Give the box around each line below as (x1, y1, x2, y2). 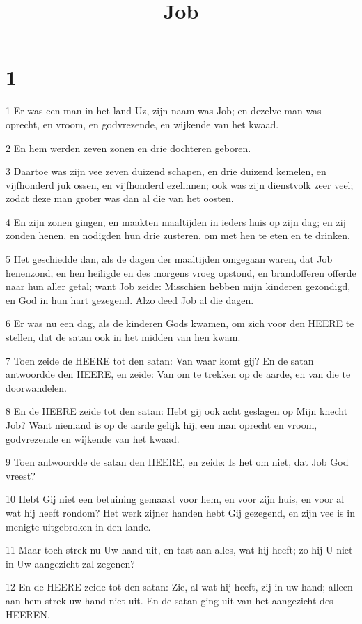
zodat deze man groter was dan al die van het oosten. (6, 191, 234, 206)
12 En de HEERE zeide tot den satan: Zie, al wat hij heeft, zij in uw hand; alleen (6, 579, 353, 594)
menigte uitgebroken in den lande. (6, 519, 151, 533)
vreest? (6, 468, 36, 482)
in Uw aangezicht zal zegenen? (6, 556, 135, 570)
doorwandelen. (6, 380, 67, 395)
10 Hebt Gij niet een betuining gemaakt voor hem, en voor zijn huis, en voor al (6, 492, 345, 506)
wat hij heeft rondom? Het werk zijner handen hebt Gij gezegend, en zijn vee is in (6, 505, 355, 519)
